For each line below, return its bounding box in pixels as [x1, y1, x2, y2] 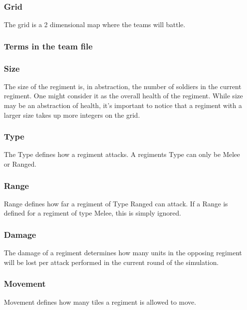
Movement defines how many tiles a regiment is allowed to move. [4, 296, 196, 307]
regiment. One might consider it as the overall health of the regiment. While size [4, 91, 243, 101]
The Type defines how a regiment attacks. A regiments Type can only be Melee [4, 149, 240, 159]
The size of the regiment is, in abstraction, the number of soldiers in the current [4, 81, 242, 91]
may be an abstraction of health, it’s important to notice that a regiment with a [4, 100, 242, 110]
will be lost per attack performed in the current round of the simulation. [4, 257, 219, 267]
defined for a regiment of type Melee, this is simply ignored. [4, 208, 181, 218]
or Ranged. [4, 159, 37, 169]
